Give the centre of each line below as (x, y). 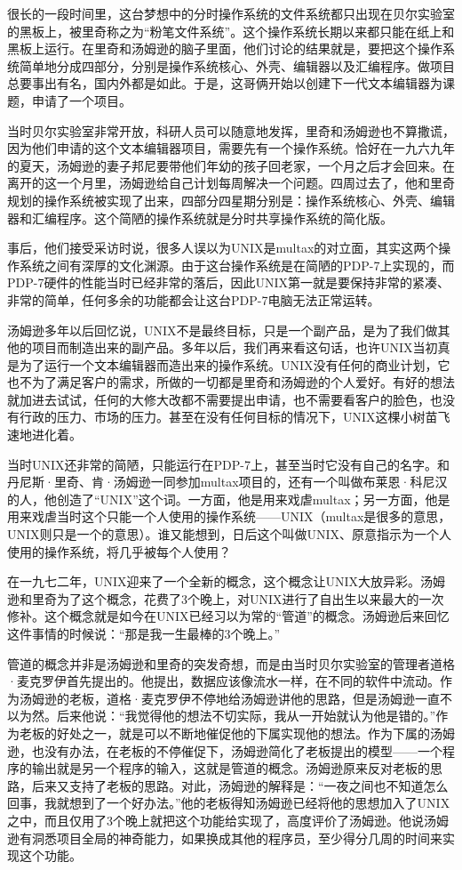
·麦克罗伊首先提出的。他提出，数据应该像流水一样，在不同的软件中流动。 (223, 681)
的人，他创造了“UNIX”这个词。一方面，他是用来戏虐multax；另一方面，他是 (229, 499)
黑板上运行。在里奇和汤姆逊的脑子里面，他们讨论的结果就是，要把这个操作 (225, 48)
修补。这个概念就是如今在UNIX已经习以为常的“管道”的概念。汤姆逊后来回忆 (228, 616)
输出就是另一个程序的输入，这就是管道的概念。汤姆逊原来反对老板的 (231, 768)
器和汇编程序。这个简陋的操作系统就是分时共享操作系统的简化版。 (200, 217)
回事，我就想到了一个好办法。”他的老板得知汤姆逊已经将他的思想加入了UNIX (229, 803)
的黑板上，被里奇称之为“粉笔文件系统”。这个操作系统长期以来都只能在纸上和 (231, 31)
